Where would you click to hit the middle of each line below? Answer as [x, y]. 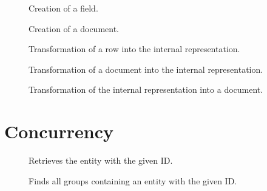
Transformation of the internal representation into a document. [146, 89]
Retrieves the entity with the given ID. [101, 160]
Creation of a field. [63, 8]
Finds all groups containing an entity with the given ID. [133, 180]
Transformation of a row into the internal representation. [134, 49]
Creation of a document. [74, 28]
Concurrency [59, 131]
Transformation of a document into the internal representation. [146, 69]
